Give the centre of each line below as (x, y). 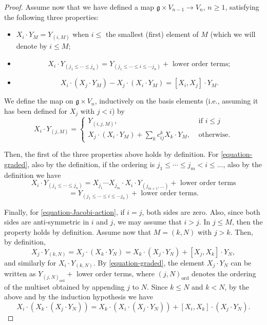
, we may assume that (147, 222)
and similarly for (30, 262)
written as (20, 273)
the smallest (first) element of (152, 34)
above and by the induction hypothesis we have (79, 297)
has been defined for (36, 110)
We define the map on (39, 101)
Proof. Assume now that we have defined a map (79, 7)
